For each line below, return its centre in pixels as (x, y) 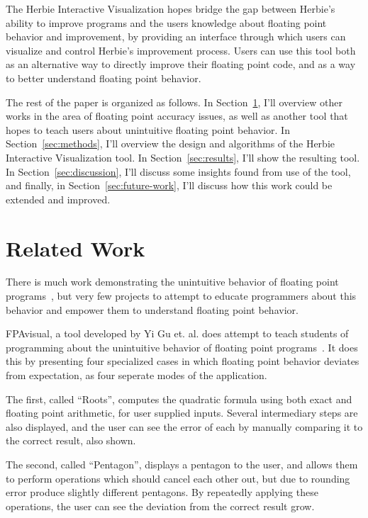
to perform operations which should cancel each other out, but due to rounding (178, 478)
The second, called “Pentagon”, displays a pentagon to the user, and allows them (182, 464)
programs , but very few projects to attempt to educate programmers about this (181, 296)
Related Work (76, 248)
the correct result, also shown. (71, 440)
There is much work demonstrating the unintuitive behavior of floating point (172, 282)
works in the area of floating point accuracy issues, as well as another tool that (177, 116)
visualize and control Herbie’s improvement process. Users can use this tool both (181, 50)
